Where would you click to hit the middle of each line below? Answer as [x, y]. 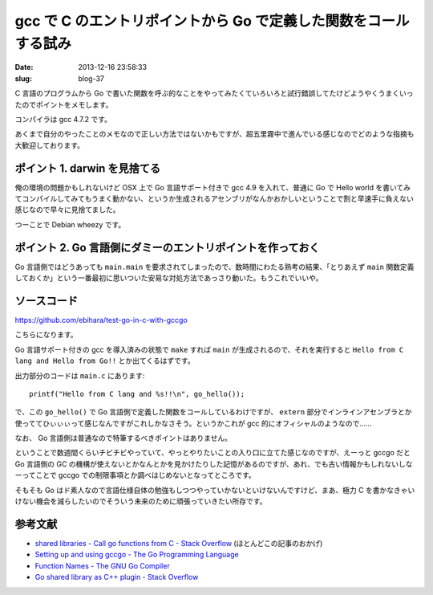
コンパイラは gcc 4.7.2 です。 [63, 119]
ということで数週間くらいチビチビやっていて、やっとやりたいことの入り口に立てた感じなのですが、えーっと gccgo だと [212, 453]
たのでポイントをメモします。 [64, 104]
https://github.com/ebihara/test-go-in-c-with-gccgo [101, 320]
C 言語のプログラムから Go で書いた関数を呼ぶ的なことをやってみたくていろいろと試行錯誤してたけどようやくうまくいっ [214, 93]
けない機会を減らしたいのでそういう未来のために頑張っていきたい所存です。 [141, 501]
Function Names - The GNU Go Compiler [102, 565]
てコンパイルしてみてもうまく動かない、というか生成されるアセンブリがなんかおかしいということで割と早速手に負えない [214, 198]
